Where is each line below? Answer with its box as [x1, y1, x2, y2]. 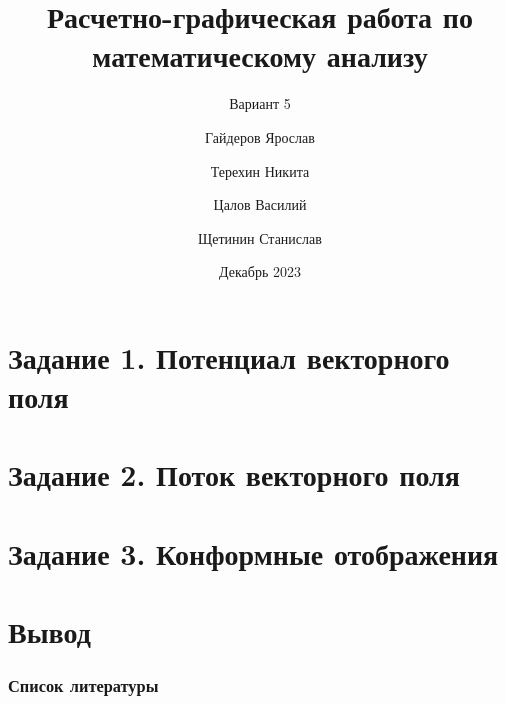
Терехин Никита [210, 160, 310, 181]
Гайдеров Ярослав [205, 126, 315, 147]
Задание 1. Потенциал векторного [8, 336, 450, 377]
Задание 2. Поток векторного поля [8, 454, 460, 495]
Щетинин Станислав [198, 227, 322, 248]
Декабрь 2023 [219, 261, 301, 282]
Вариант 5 [229, 93, 291, 114]
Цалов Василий [213, 194, 307, 215]
